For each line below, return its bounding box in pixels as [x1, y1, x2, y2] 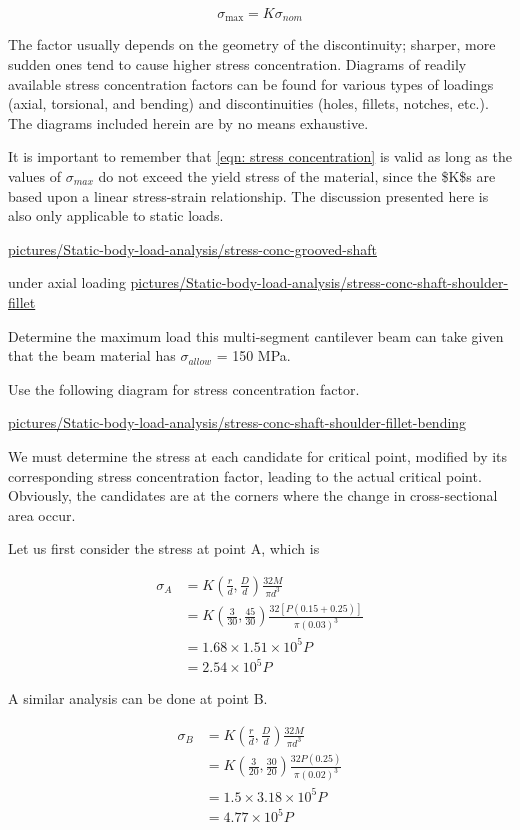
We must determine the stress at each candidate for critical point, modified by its [8, 445, 508, 466]
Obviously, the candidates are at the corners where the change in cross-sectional [8, 485, 498, 506]
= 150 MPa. [216, 345, 291, 366]
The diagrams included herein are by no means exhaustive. [8, 112, 369, 133]
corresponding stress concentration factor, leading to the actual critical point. [8, 465, 482, 486]
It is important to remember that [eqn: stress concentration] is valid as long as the [8, 146, 512, 167]
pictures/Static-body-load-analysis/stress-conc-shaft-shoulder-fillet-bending [8, 412, 467, 433]
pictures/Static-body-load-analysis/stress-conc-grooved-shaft [8, 238, 377, 259]
